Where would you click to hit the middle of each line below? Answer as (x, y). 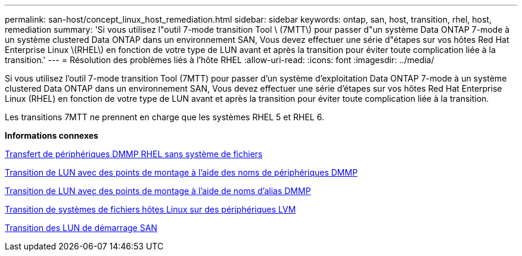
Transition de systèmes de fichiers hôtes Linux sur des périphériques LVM (150, 209)
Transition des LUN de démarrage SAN (81, 228)
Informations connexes (52, 135)
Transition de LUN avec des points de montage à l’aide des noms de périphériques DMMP (181, 172)
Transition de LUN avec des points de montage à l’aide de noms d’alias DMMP (158, 191)
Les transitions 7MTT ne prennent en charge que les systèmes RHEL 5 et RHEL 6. (164, 117)
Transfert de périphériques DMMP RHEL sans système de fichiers (134, 154)
